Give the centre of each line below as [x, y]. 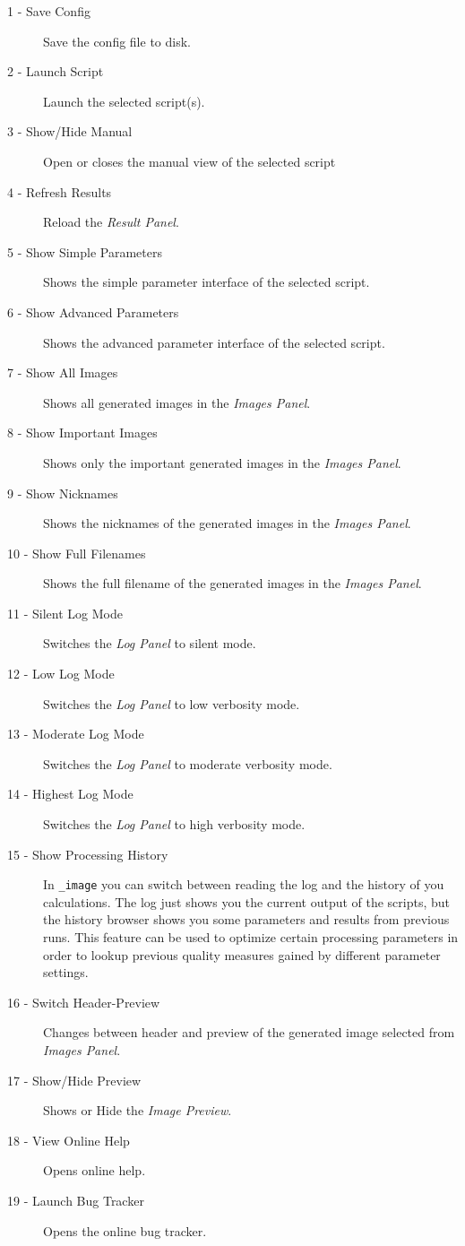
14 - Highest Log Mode [70, 794]
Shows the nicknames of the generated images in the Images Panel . [227, 523]
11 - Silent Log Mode [65, 613]
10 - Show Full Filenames [77, 553]
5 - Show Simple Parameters [85, 251]
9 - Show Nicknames [63, 493]
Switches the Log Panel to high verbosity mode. [174, 824]
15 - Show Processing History [88, 854]
